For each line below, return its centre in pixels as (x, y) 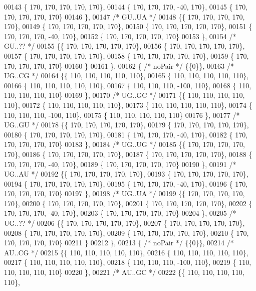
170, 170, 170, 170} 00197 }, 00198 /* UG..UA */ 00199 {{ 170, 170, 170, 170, (124, 193)
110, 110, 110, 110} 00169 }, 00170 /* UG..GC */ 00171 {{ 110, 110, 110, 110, (124, 95)
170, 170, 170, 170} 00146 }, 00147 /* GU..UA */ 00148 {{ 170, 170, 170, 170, (124, 16)
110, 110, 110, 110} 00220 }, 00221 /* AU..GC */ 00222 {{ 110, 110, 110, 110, (124, 272)
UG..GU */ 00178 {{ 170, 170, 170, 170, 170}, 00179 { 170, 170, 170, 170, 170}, (126, 125)
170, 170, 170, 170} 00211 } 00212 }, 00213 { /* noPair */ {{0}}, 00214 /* (119, 243)
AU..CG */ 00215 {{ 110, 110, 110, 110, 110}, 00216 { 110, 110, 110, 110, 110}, (126, 252)
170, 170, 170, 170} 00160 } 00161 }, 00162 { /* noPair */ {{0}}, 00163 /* (119, 65)
